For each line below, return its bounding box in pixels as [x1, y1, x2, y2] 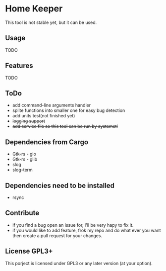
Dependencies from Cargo [5, 138, 88, 146]
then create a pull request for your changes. [12, 232, 103, 239]
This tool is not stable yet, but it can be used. [5, 19, 97, 25]
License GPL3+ [5, 247, 53, 256]
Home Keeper [5, 3, 63, 14]
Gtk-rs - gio [12, 151, 36, 157]
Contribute [5, 209, 40, 217]
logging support [12, 118, 46, 124]
